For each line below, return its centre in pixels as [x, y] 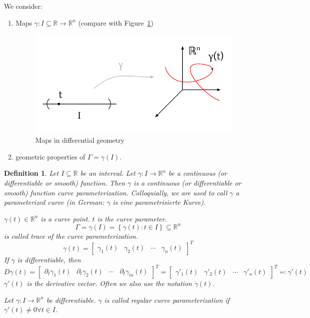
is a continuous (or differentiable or [188, 182]
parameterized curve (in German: [54, 202]
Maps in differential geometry [80, 140]
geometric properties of [50, 156]
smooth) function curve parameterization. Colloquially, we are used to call [116, 192]
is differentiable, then [49, 259]
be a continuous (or [198, 173]
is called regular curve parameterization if [167, 300]
